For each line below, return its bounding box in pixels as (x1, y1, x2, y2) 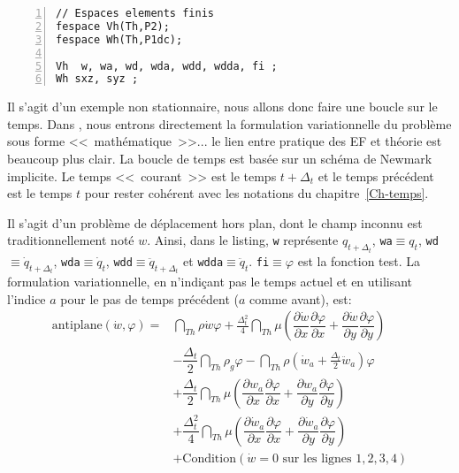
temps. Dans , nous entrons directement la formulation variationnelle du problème (7, 114, 452, 133)
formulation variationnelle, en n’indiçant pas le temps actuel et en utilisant (7, 272, 413, 291)
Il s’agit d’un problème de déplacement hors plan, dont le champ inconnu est (7, 213, 423, 232)
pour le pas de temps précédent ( (60, 289, 239, 308)
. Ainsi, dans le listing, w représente (147, 231, 339, 249)
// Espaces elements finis (56, 7, 214, 19)
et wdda (183, 251, 224, 270)
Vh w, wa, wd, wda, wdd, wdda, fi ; (56, 59, 278, 72)
